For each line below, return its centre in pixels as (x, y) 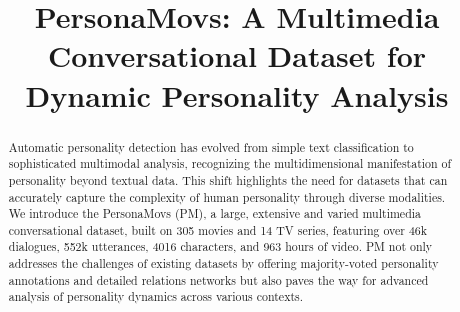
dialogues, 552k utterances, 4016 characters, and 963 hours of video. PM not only (220, 246)
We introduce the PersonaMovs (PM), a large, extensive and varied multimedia (215, 213)
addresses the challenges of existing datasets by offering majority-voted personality (223, 263)
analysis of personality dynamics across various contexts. (156, 296)
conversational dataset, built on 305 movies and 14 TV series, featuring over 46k (218, 229)
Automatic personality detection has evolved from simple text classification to (211, 146)
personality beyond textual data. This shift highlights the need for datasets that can (228, 179)
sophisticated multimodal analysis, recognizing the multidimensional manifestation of (230, 163)
